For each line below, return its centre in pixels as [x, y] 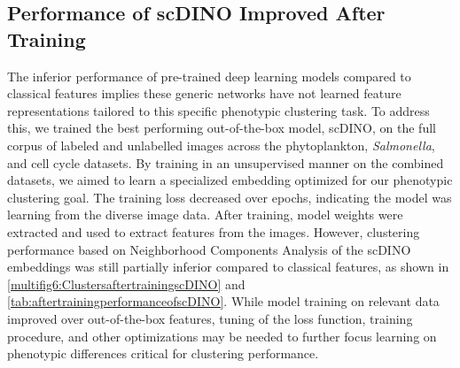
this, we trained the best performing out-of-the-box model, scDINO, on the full [222, 128]
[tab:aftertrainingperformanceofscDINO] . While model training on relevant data [223, 301]
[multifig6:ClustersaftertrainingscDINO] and [126, 284]
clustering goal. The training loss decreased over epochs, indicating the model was [230, 197]
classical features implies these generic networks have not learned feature [204, 93]
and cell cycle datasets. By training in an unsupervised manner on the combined [226, 162]
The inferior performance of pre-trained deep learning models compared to [209, 76]
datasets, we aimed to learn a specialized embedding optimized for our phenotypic [230, 180]
